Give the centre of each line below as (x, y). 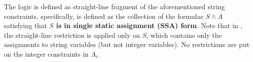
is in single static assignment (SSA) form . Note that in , (149, 25)
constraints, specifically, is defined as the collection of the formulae (104, 16)
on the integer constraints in (46, 54)
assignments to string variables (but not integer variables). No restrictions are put (127, 44)
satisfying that (26, 25)
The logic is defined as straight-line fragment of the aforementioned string (115, 6)
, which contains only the (184, 35)
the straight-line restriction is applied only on (72, 35)
